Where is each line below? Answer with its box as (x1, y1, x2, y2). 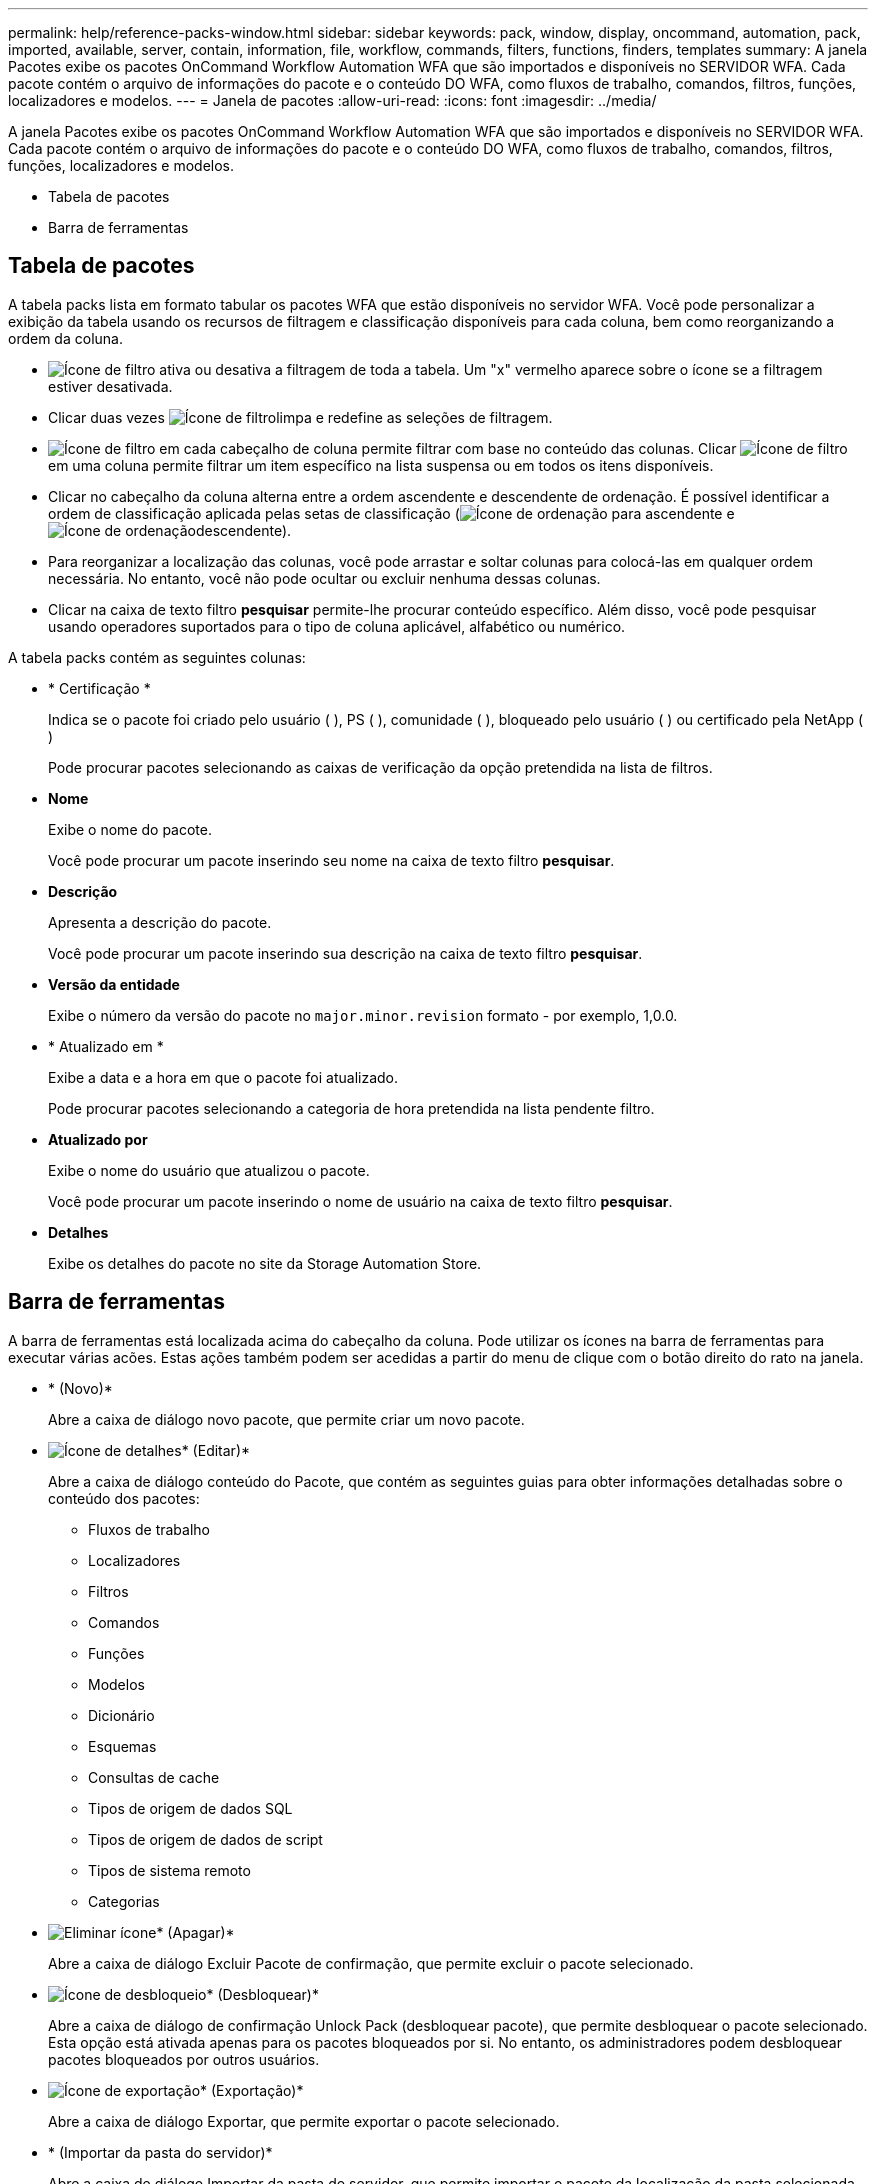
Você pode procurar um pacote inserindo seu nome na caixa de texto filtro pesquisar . (48, 851, 615, 869)
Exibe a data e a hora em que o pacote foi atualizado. (48, 1068, 399, 1086)
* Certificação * (48, 679, 151, 697)
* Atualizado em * (48, 1037, 164, 1055)
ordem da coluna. (8, 329, 123, 347)
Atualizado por (48, 1130, 148, 1148)
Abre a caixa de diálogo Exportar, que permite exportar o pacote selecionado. (48, 2112, 560, 2130)
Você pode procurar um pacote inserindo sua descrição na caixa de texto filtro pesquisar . (48, 944, 643, 962)
